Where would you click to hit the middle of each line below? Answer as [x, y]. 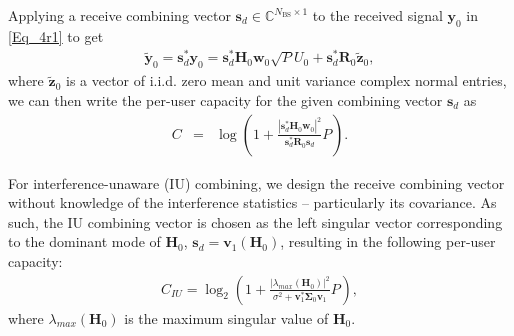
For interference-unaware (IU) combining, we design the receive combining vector [256, 182]
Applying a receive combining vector [119, 15]
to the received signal [377, 15]
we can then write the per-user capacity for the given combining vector [225, 99]
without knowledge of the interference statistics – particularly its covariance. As [252, 202]
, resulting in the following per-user [388, 241]
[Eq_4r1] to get [56, 35]
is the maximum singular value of [226, 317]
